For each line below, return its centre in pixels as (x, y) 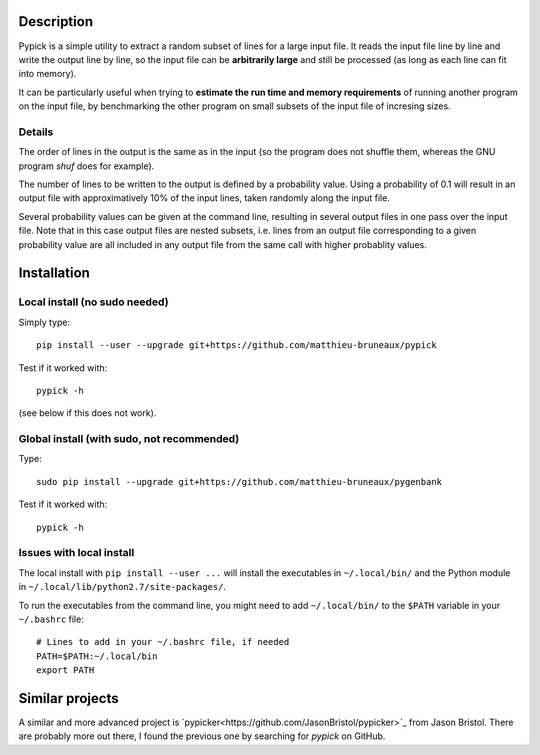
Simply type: (44, 322)
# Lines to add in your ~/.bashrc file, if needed (163, 642)
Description (56, 21)
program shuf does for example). (86, 166)
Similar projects (68, 698)
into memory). (47, 74)
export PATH (65, 670)
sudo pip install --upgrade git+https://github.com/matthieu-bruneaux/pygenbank (239, 481)
